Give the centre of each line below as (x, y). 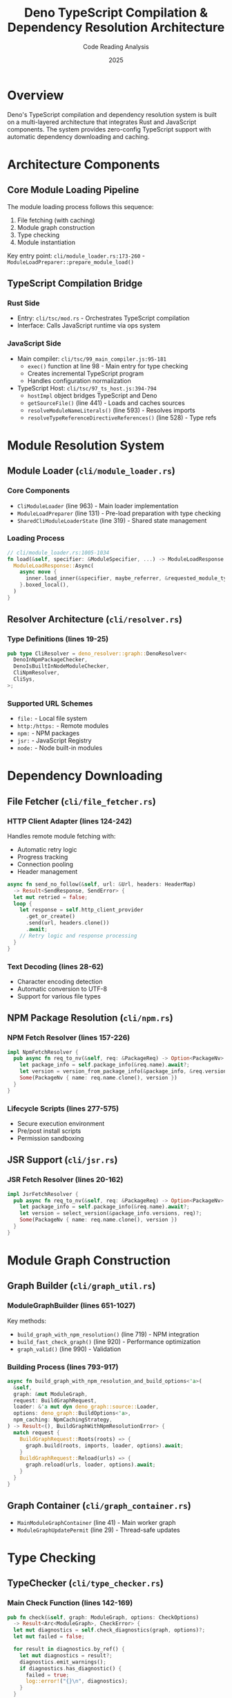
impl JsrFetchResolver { (43, 1194)
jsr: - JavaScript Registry (54, 741)
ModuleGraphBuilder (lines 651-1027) (71, 1305)
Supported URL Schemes (50, 703)
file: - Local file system (52, 719)
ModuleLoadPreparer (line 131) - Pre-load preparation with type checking (119, 513)
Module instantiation (46, 242)
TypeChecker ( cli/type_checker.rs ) (86, 1583)
